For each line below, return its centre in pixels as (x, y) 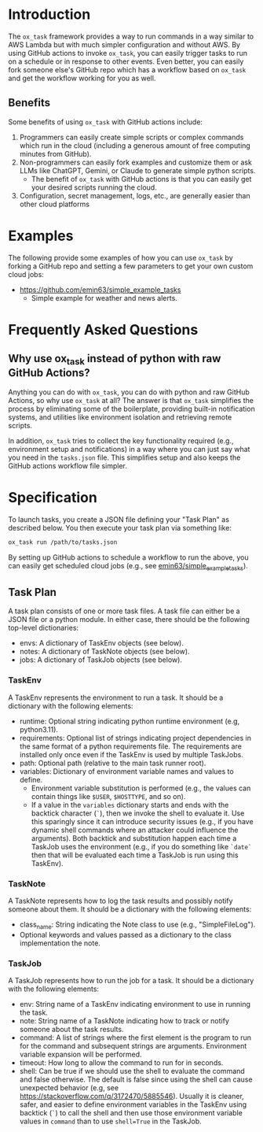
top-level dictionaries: (44, 628)
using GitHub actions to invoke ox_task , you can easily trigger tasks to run (128, 53)
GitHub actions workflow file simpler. (68, 465)
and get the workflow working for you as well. (82, 78)
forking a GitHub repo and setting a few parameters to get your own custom (131, 266)
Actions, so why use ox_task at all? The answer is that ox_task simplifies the (131, 400)
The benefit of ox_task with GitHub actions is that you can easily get (141, 179)
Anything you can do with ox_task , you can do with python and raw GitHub (129, 392)
